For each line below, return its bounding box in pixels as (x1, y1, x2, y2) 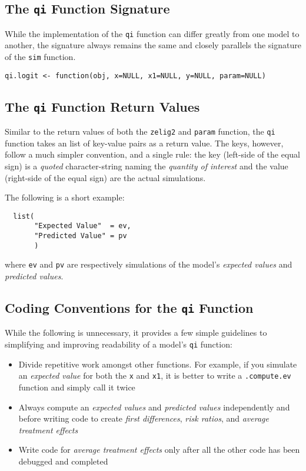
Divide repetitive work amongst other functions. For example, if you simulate (18, 358, 297, 370)
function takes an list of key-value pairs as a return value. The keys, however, (5, 136, 284, 149)
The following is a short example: (5, 191, 125, 203)
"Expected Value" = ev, (34, 222, 131, 231)
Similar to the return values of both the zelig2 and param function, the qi (5, 125, 275, 138)
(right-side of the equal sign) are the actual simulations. (5, 171, 206, 183)
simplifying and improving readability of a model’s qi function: (5, 338, 232, 350)
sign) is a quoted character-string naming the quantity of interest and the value (5, 159, 288, 172)
